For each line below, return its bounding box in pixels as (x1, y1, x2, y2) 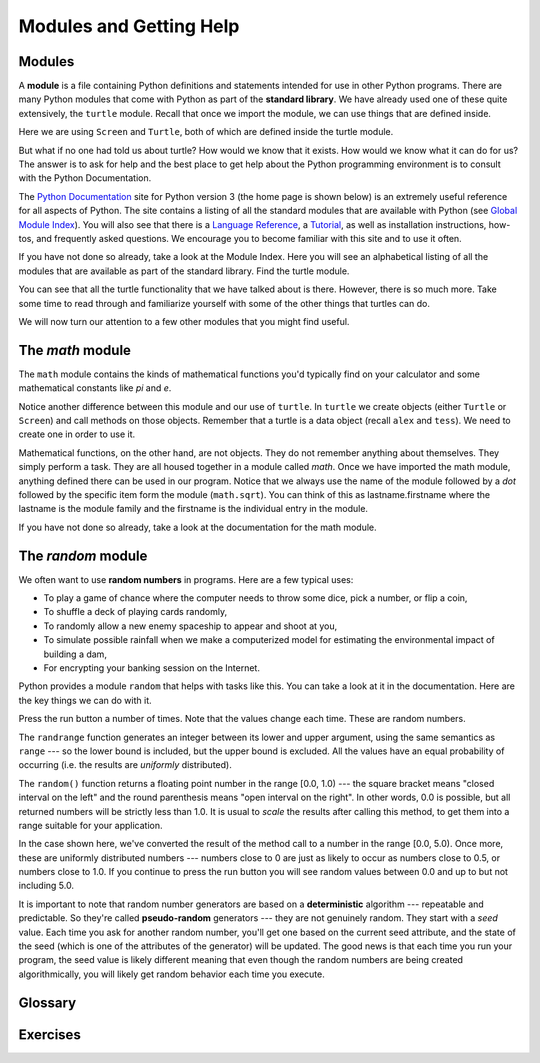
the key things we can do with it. (18, 694, 152, 706)
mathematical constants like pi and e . (18, 382, 172, 394)
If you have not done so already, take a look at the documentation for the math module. (18, 521, 377, 533)
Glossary (18, 994, 77, 1011)
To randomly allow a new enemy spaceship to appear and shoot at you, (43, 620, 338, 632)
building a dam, (43, 648, 107, 660)
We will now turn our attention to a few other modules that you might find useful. (18, 315, 350, 327)
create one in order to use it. (18, 428, 136, 440)
